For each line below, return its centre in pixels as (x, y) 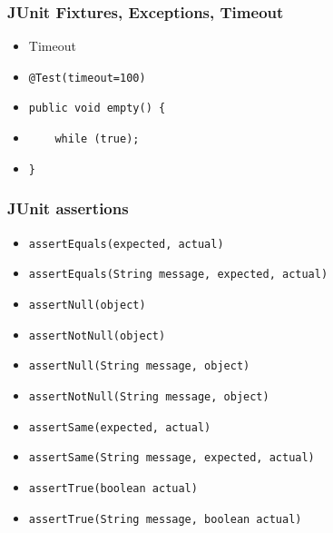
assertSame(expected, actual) (120, 427)
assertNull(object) (87, 305)
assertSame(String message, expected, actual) (171, 458)
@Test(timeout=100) (87, 78)
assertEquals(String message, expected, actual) (178, 275)
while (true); (97, 139)
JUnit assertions (68, 208)
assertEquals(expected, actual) (126, 244)
